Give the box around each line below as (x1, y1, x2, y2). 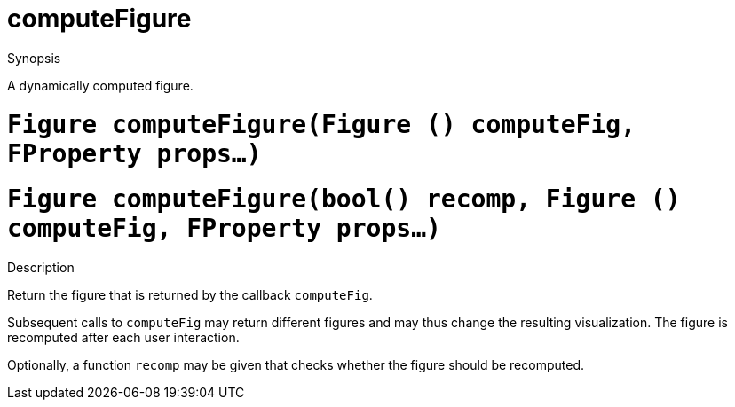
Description (7, 260, 75, 275)
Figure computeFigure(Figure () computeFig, (7, 109, 636, 139)
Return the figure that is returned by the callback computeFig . (7, 287, 373, 302)
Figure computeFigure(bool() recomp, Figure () (7, 184, 681, 215)
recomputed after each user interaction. (7, 330, 240, 345)
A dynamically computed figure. (7, 77, 194, 93)
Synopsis (7, 50, 61, 66)
